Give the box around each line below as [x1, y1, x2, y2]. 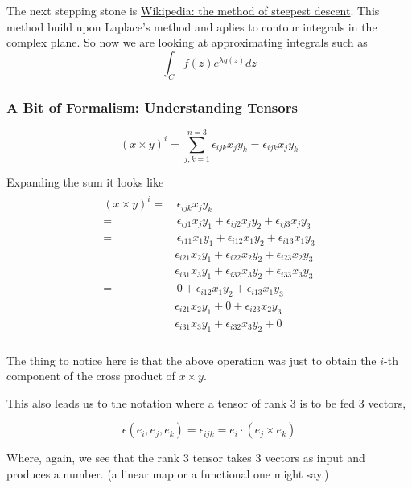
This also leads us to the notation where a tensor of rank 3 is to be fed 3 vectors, [6, 394, 406, 411]
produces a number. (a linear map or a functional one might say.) [6, 465, 329, 482]
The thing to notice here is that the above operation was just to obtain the [6, 351, 377, 368]
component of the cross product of [6, 367, 175, 384]
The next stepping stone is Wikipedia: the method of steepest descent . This [6, 2, 380, 18]
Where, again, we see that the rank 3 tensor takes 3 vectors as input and [6, 449, 365, 466]
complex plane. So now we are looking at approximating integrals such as [6, 34, 368, 51]
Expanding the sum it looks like [6, 173, 164, 190]
